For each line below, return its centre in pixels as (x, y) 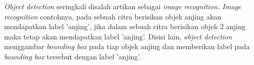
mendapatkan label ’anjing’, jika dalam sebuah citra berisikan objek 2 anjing (125, 26)
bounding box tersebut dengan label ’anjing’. (73, 56)
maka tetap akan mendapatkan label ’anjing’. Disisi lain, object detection (118, 36)
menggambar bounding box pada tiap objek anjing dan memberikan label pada (127, 46)
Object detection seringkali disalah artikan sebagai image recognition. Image (123, 6)
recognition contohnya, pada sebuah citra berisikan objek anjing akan (113, 16)
